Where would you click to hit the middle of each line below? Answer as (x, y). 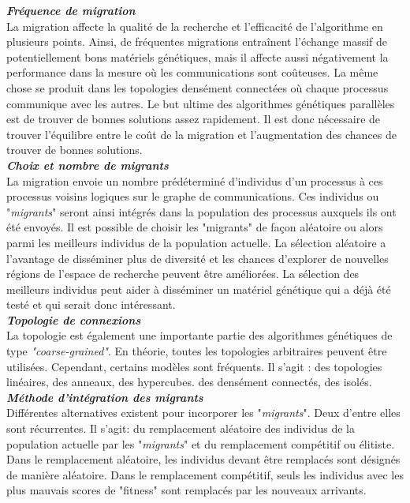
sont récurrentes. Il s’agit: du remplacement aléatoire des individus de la (181, 428)
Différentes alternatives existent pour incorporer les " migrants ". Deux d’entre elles (203, 413)
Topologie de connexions (74, 319)
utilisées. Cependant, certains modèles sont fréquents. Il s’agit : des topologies (194, 366)
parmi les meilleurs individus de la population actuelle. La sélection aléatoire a (196, 242)
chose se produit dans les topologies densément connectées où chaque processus (198, 87)
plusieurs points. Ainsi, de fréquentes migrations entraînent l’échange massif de (197, 41)
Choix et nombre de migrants (88, 165)
